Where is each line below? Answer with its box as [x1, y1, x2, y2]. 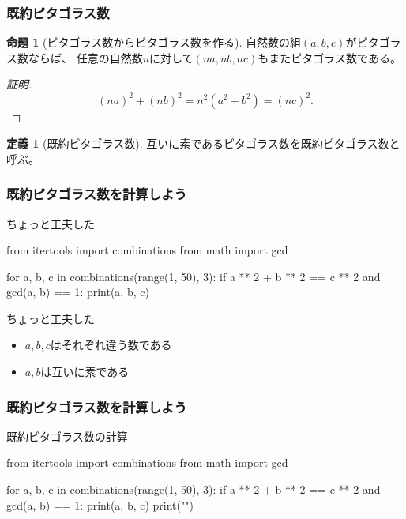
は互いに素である [40, 363, 130, 380]
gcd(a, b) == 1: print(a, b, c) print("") [6, 496, 194, 513]
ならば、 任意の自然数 [28, 49, 143, 66]
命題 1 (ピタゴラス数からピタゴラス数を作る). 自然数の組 [6, 34, 301, 51]
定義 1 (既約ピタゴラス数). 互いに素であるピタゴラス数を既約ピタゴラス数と [6, 135, 400, 152]
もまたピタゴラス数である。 [258, 49, 401, 66]
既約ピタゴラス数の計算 [6, 427, 128, 444]
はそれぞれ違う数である [50, 337, 172, 353]
